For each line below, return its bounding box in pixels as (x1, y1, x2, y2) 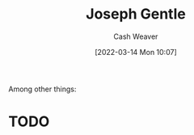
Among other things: (8, 84, 77, 94)
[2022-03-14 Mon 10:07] (95, 47, 177, 57)
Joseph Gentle (86, 5, 186, 23)
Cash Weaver (113, 32, 158, 41)
